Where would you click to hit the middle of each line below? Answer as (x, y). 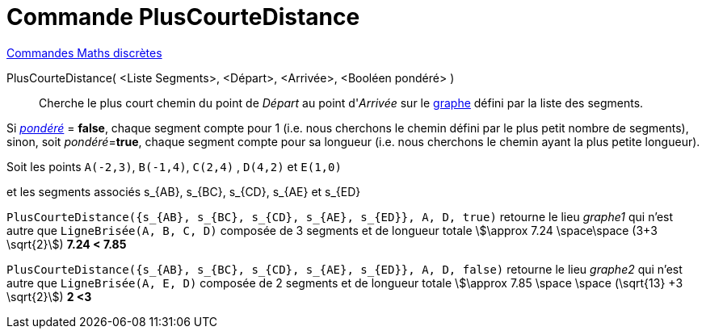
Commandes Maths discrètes (84, 52)
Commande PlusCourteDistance (183, 17)
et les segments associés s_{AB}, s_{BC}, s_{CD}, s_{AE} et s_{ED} (184, 191)
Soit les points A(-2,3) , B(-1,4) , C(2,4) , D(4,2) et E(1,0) (174, 166)
